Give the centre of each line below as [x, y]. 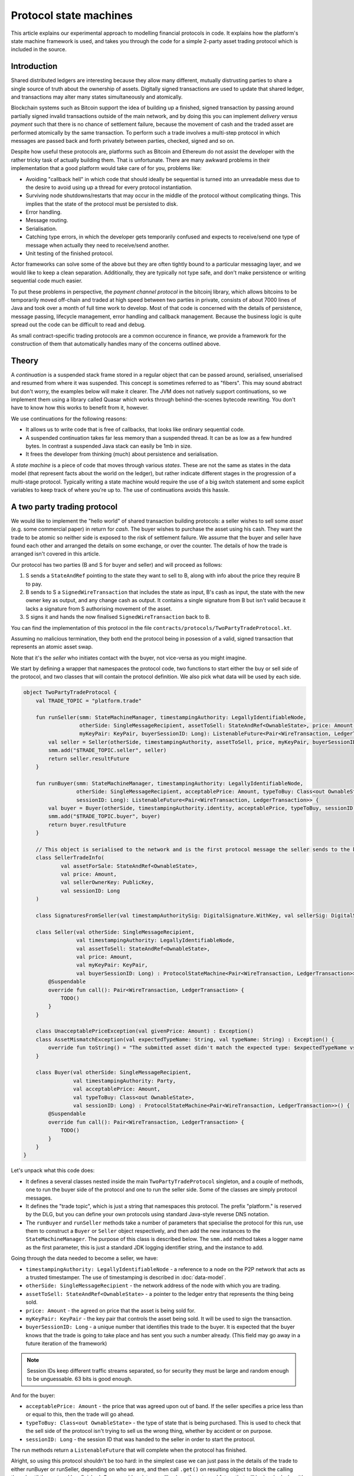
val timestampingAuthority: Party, [124, 1081]
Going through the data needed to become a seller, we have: [85, 1258]
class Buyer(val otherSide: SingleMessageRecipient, [114, 1072]
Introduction [34, 66]
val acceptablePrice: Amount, [117, 1089]
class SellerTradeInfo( [70, 858]
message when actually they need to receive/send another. [98, 245]
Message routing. [47, 220]
